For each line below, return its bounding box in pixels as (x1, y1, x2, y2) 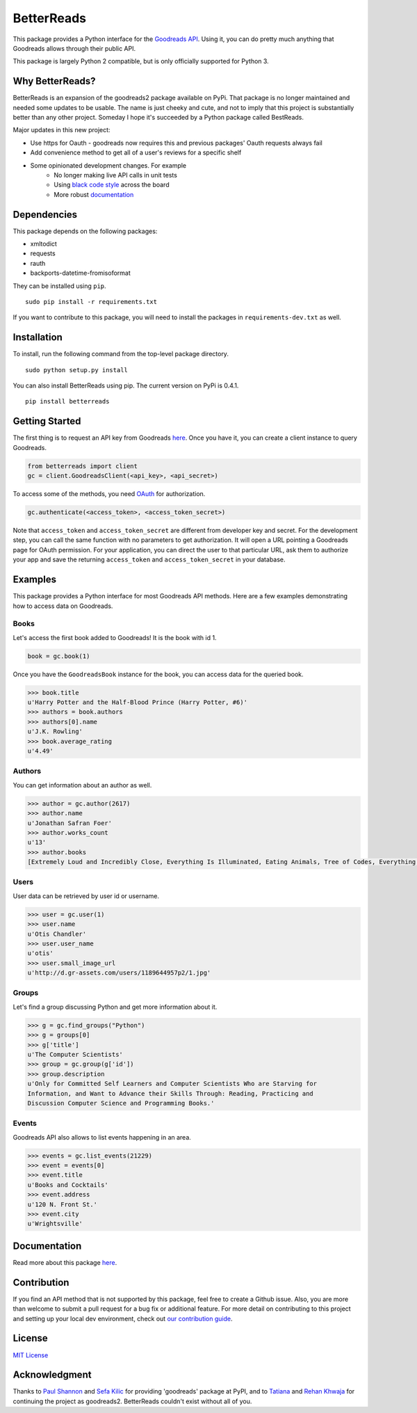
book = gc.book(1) (27, 652, 90, 660)
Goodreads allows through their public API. (13, 44, 136, 52)
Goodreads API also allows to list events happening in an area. (13, 1133, 191, 1141)
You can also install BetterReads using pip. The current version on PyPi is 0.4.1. (13, 381, 239, 390)
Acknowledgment (13, 1369, 92, 1381)
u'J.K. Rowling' (27, 728, 83, 735)
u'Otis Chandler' (27, 929, 87, 938)
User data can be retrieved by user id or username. (13, 891, 160, 900)
